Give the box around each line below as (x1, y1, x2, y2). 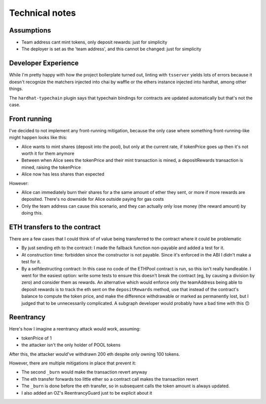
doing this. (21, 210, 43, 216)
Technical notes (9, 7, 76, 18)
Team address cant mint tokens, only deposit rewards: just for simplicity (21, 39, 167, 45)
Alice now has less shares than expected (21, 171, 104, 177)
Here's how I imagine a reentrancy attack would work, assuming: (9, 326, 140, 332)
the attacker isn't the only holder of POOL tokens (21, 342, 121, 348)
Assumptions (9, 26, 51, 35)
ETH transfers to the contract (9, 222, 101, 231)
